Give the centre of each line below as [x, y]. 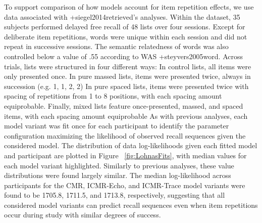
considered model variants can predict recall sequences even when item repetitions [131, 205]
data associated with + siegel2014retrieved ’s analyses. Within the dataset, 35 [122, 16]
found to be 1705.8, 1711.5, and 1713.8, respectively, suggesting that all [115, 195]
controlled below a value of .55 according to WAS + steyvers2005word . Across [123, 56]
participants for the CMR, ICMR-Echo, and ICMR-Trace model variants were [125, 185]
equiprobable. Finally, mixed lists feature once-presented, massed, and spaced [124, 105]
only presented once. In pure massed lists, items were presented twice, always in [127, 76]
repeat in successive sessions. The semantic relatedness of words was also [116, 46]
